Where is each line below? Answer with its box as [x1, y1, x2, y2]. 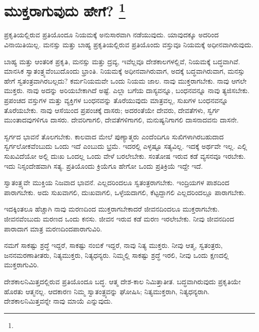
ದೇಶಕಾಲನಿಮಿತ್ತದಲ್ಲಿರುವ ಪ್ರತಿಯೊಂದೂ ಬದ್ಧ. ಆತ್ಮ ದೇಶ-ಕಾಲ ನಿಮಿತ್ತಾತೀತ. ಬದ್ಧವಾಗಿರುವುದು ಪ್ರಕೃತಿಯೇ [4, 276, 241, 286]
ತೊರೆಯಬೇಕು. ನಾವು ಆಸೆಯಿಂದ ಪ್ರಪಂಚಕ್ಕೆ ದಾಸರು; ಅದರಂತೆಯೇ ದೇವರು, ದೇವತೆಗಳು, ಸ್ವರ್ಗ [4, 105, 220, 115]
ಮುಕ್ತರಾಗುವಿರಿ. [4, 259, 39, 270]
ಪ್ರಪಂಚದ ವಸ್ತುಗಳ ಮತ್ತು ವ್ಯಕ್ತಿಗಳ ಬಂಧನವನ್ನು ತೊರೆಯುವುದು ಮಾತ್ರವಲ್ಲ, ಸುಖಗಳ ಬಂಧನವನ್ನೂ [4, 95, 228, 106]
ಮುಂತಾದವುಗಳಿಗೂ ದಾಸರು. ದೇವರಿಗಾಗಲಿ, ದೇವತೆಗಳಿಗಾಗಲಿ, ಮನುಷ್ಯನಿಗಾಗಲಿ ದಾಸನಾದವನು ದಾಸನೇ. [4, 114, 239, 125]
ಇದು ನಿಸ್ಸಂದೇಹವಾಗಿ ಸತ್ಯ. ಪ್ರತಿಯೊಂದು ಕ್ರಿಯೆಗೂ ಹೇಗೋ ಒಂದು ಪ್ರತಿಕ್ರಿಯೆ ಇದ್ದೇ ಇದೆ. [4, 160, 203, 171]
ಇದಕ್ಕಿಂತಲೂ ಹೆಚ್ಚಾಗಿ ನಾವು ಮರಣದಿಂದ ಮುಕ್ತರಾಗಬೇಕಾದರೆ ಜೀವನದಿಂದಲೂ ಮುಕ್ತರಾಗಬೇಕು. [4, 204, 220, 214]
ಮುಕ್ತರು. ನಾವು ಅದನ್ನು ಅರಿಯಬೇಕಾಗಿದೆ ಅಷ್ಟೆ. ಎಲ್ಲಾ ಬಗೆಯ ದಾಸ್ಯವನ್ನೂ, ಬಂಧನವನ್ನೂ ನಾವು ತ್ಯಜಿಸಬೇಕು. [4, 85, 250, 96]
